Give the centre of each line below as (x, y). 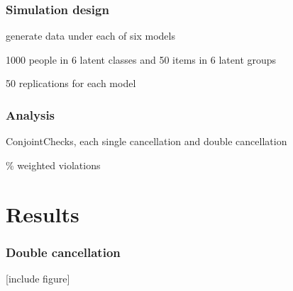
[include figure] (38, 278)
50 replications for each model (71, 83)
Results (43, 213)
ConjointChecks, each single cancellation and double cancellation (146, 141)
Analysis (31, 114)
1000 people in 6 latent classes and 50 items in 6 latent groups (141, 59)
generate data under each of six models (90, 36)
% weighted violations (53, 165)
